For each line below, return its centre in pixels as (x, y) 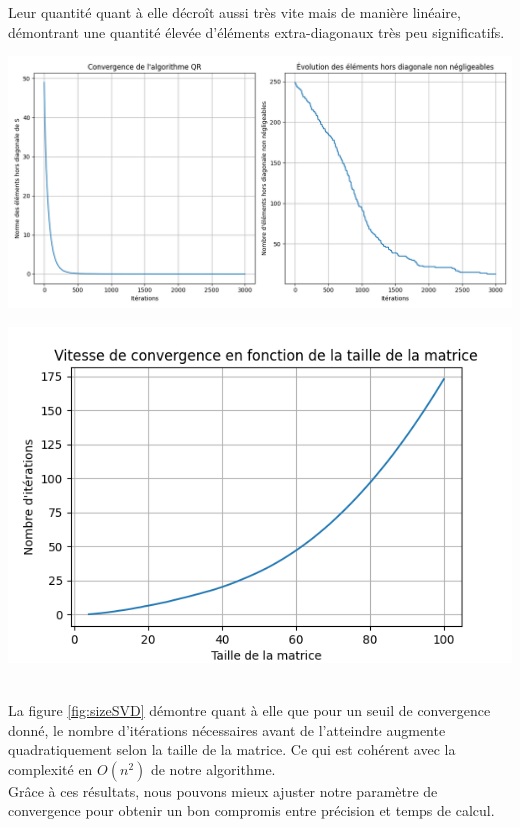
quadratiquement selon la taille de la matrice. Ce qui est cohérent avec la (232, 749)
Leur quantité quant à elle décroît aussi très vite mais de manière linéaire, (234, 12)
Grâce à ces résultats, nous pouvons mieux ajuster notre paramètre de (223, 790)
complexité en (50, 768)
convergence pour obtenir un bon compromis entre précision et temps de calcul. (251, 810)
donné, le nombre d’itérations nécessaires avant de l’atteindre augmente (227, 729)
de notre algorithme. (213, 768)
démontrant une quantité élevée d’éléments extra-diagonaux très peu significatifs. (256, 31)
